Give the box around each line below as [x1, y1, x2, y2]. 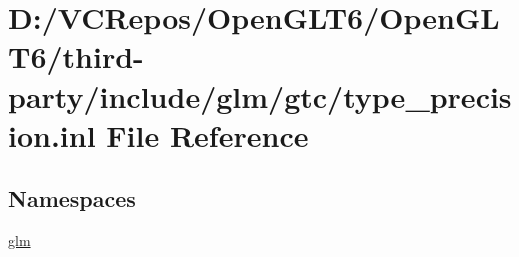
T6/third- [8, 36, 144, 77]
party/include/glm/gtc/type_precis [8, 75, 512, 116]
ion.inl [8, 114, 96, 155]
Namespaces [8, 183, 136, 214]
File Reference [106, 114, 309, 155]
